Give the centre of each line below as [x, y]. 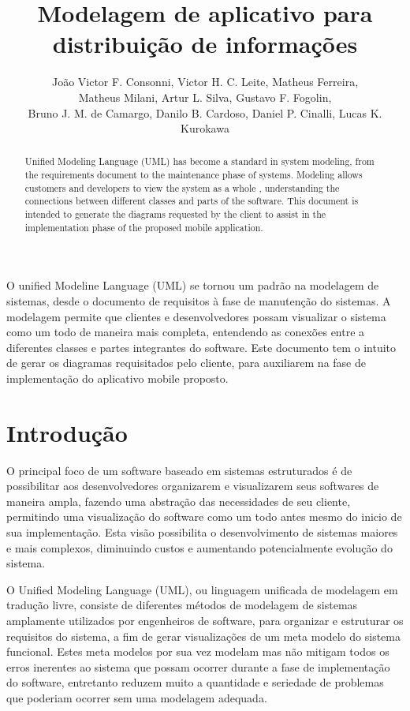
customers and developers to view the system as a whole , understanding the [182, 187]
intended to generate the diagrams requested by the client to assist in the [175, 214]
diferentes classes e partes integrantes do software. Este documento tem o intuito [201, 347]
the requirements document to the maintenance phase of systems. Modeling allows [194, 175]
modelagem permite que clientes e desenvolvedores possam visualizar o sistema [196, 316]
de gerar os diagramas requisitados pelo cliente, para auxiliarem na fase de [186, 363]
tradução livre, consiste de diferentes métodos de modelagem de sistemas [182, 605]
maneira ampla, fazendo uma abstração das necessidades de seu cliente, [179, 501]
